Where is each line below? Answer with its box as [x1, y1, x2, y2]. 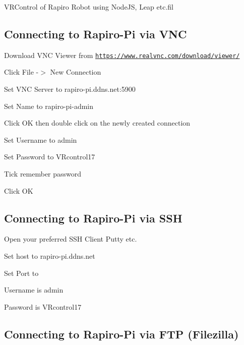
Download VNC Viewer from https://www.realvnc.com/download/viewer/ [4, 49, 240, 60]
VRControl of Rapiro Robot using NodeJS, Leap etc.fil [4, 2, 173, 12]
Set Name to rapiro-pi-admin [4, 100, 94, 111]
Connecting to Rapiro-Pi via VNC [4, 26, 187, 41]
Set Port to [4, 267, 39, 278]
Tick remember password [4, 168, 82, 179]
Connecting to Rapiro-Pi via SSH [4, 210, 182, 225]
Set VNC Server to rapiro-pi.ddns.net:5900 [4, 84, 136, 94]
